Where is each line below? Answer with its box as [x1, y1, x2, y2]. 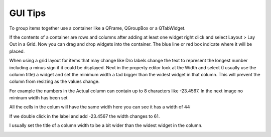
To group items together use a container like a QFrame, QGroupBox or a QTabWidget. [9, 25, 186, 31]
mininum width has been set [9, 95, 68, 101]
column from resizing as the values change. [9, 78, 100, 85]
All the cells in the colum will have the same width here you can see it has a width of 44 [9, 104, 190, 110]
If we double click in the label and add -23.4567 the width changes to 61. [9, 113, 160, 119]
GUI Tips [9, 8, 46, 19]
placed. [9, 48, 25, 54]
